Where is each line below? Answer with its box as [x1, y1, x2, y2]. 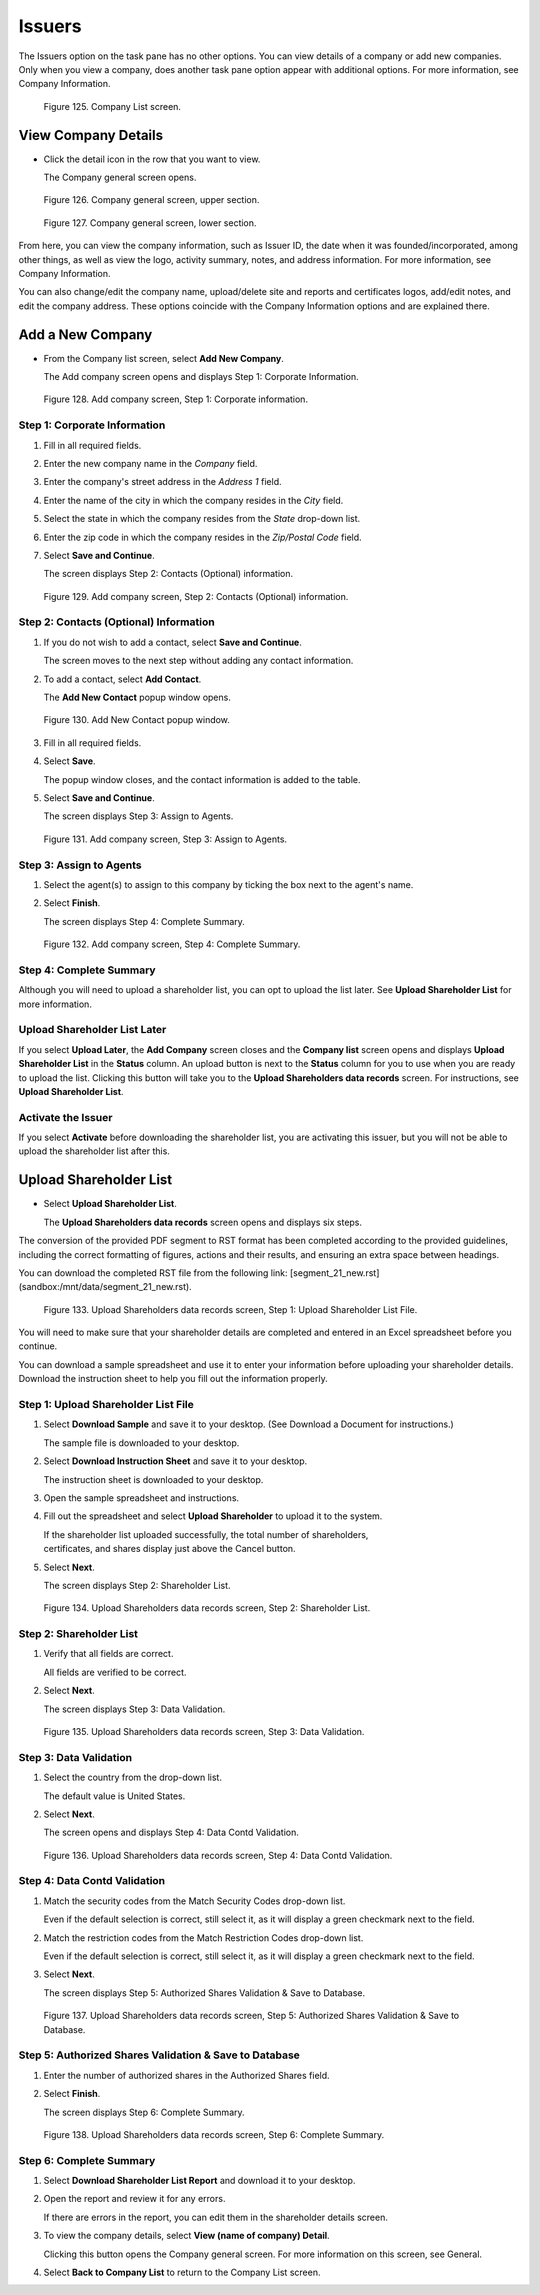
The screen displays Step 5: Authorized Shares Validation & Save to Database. [43, 1986, 366, 1999]
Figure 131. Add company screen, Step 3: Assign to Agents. [43, 833, 288, 845]
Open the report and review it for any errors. [43, 2193, 226, 2205]
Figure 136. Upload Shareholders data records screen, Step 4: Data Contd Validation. [43, 1849, 393, 1861]
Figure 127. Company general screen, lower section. [43, 216, 257, 229]
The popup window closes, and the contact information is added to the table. [43, 773, 361, 785]
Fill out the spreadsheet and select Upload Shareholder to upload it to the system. [43, 1510, 383, 1522]
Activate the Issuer [18, 1110, 113, 1124]
